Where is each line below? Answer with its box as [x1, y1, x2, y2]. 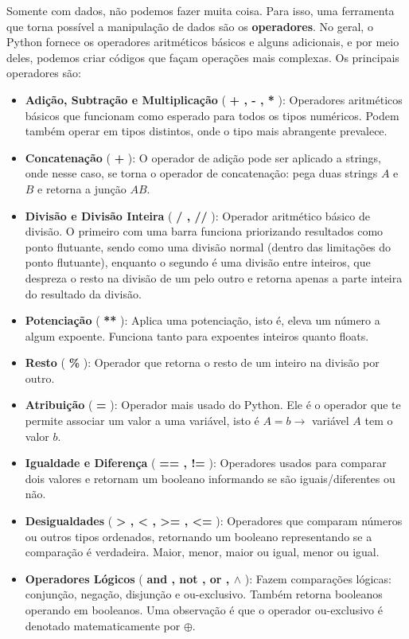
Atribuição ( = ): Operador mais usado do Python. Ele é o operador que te [25, 396, 401, 413]
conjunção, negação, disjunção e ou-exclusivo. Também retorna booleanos [25, 586, 383, 602]
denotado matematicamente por [25, 617, 181, 633]
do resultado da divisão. [25, 285, 142, 302]
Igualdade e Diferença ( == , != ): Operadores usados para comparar [25, 454, 387, 471]
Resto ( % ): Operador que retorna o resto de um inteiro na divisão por [25, 354, 380, 371]
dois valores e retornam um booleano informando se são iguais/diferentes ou [25, 470, 395, 486]
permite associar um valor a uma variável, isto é [25, 412, 259, 429]
